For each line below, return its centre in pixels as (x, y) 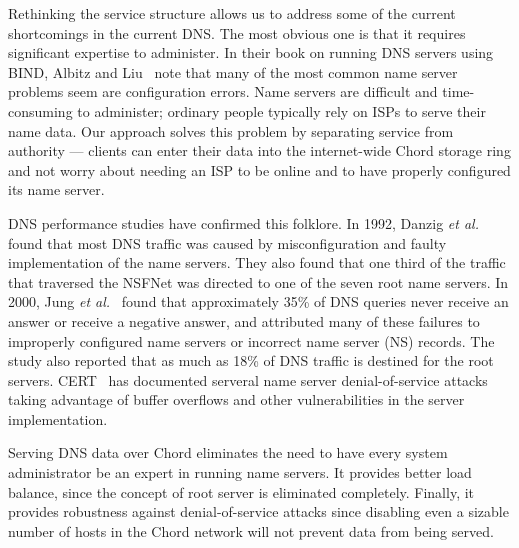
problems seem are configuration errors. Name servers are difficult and (223, 91)
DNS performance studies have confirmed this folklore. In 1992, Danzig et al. (243, 222)
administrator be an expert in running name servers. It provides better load (240, 472)
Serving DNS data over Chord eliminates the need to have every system (228, 452)
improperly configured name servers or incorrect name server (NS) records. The (251, 340)
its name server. (56, 189)
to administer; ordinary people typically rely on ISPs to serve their (281, 110)
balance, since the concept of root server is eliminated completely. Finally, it (241, 491)
